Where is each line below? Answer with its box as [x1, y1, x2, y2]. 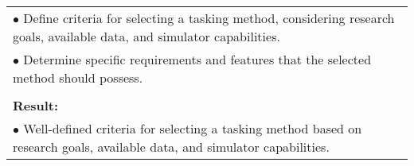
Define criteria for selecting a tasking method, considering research [23, 9, 395, 27]
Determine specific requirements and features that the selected [23, 50, 372, 68]
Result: [13, 96, 59, 114]
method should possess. [13, 68, 143, 87]
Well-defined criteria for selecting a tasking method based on [23, 119, 362, 137]
